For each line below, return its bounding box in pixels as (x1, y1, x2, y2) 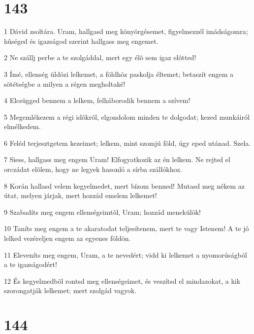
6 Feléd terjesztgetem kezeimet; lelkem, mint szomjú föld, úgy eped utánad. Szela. (4, 137, 251, 148)
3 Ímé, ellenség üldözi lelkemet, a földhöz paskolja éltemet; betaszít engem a (4, 68, 234, 79)
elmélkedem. (4, 121, 41, 132)
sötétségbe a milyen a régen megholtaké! (4, 78, 126, 89)
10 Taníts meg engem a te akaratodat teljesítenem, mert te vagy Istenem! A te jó (4, 223, 249, 234)
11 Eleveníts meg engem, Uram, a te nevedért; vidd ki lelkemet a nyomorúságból (4, 249, 247, 260)
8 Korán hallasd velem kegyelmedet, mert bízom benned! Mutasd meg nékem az (4, 180, 245, 191)
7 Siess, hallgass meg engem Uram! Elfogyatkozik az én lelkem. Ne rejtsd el (4, 154, 230, 165)
